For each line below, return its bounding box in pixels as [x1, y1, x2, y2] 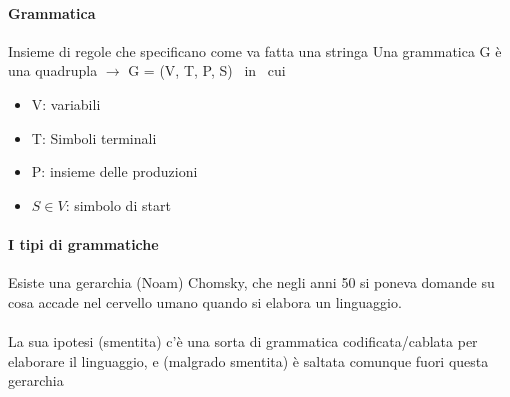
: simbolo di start [65, 194, 171, 215]
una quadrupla [8, 60, 98, 81]
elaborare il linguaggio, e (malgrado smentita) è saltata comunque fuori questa [8, 350, 489, 371]
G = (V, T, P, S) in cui [128, 60, 286, 81]
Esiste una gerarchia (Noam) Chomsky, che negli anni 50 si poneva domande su [8, 272, 495, 293]
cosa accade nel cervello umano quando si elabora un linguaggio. [8, 291, 402, 312]
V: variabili [31, 93, 101, 114]
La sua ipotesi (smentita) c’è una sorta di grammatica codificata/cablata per [8, 330, 478, 351]
